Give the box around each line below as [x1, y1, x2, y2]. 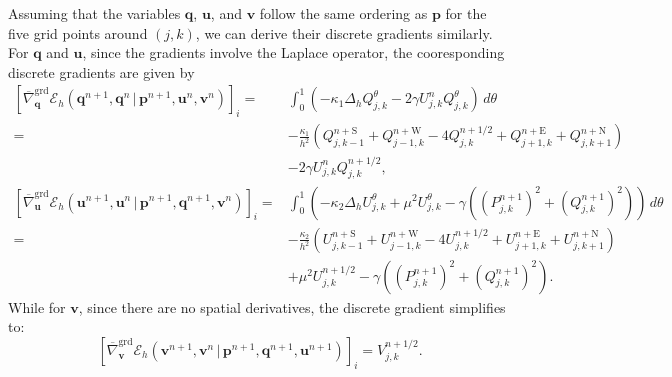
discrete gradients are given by [8, 61, 195, 82]
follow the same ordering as [259, 3, 428, 23]
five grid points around [8, 22, 148, 43]
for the [445, 3, 487, 23]
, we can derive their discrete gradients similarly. [195, 22, 493, 43]
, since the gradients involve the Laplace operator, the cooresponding [82, 42, 505, 63]
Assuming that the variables [8, 3, 181, 23]
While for [8, 296, 66, 317]
